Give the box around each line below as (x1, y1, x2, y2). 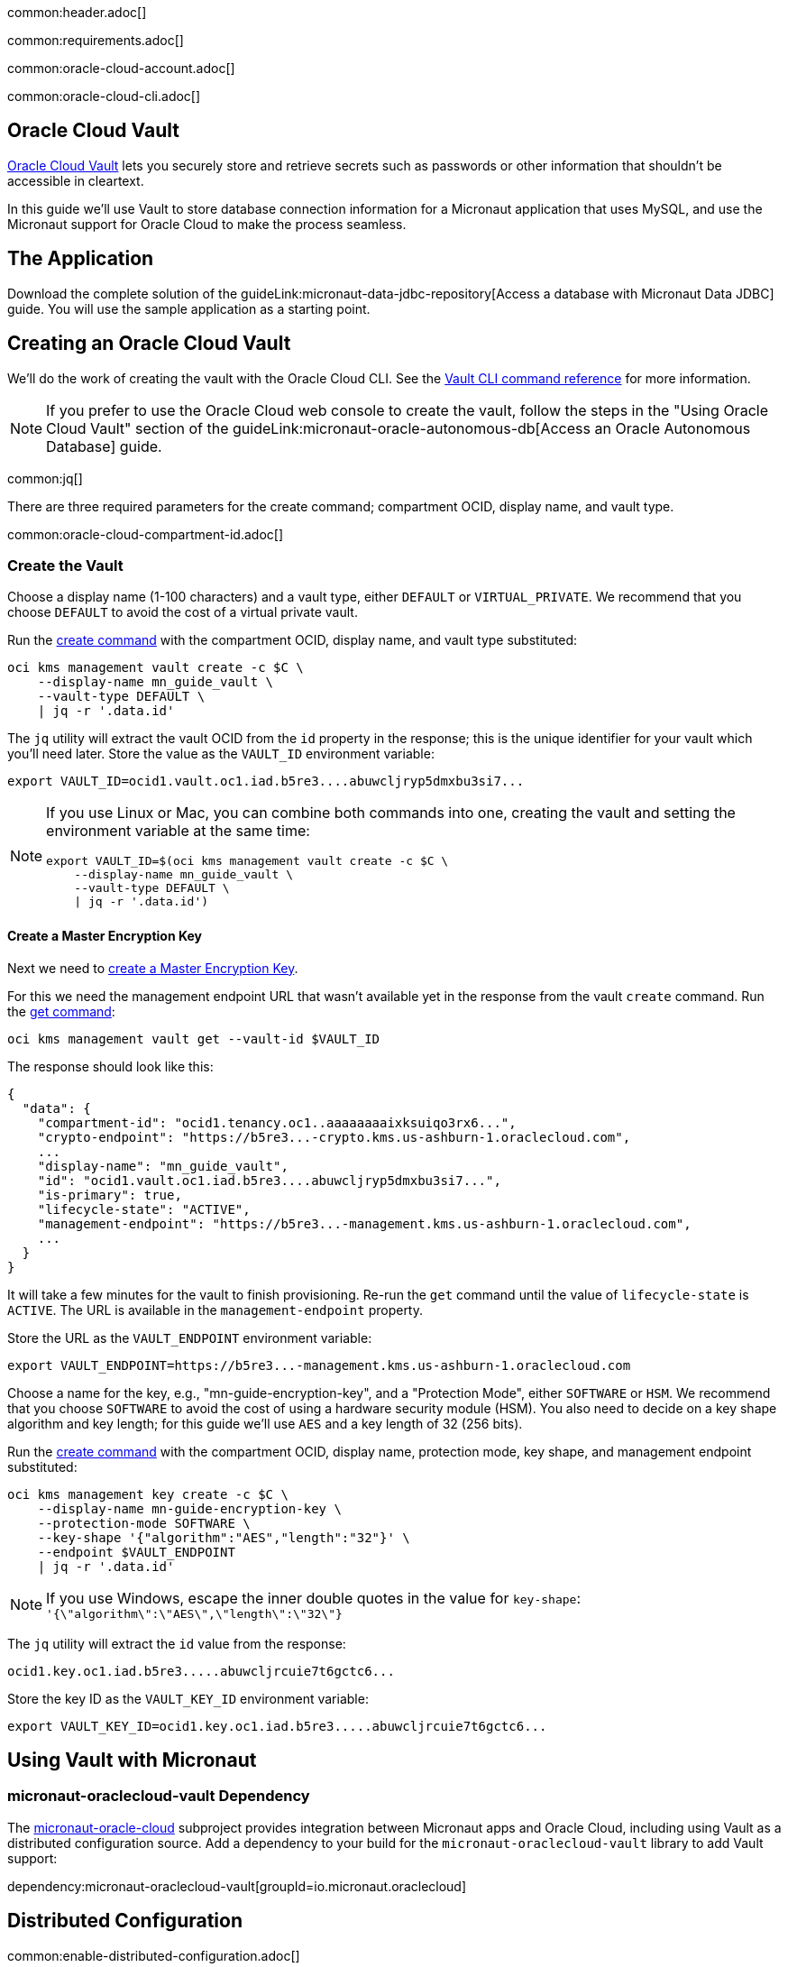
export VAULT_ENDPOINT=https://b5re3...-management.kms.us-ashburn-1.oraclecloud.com (7, 1357, 631, 1373)
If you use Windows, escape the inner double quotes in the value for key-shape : (46, 1588, 582, 1607)
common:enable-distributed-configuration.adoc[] (7, 1947, 300, 1963)
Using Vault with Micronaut (7, 1748, 257, 1771)
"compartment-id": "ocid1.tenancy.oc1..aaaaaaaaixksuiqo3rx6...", (37, 1115, 517, 1130)
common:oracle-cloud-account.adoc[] (7, 60, 235, 76)
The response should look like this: (7, 1058, 214, 1074)
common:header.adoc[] (7, 5, 147, 20)
